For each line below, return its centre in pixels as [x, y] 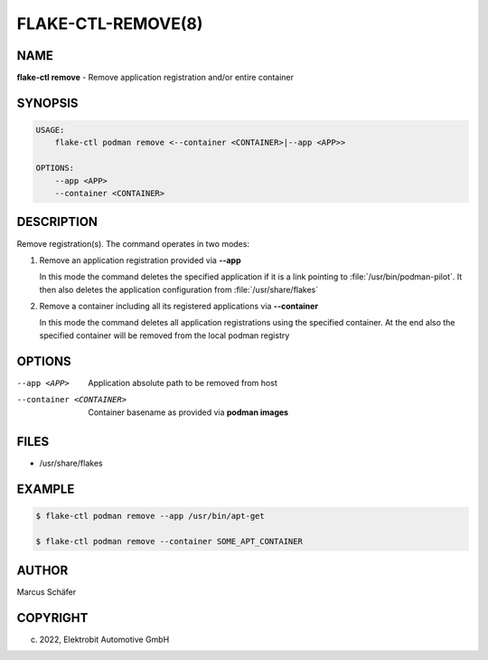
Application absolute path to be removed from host [183, 382]
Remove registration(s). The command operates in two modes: [133, 243]
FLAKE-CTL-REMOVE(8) [110, 24]
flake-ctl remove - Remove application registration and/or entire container [155, 78]
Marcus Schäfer [47, 591]
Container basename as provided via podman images [188, 412]
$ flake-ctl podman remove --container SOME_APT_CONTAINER [169, 542]
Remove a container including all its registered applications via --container [179, 306]
